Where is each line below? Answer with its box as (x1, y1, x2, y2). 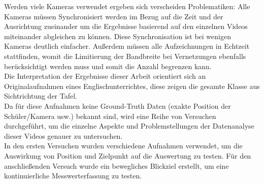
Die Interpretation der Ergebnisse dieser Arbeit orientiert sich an (4, 71, 206, 81)
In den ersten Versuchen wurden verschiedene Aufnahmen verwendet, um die (4, 140, 243, 151)
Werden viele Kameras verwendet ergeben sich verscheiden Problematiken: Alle (4, 1, 250, 11)
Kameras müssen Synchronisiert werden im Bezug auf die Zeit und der (4, 11, 223, 21)
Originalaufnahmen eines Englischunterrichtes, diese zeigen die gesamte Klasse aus (4, 80, 260, 91)
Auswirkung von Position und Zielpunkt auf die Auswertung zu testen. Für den (4, 150, 251, 161)
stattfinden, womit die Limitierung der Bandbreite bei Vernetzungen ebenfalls (4, 50, 246, 61)
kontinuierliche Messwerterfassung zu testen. (4, 170, 142, 181)
